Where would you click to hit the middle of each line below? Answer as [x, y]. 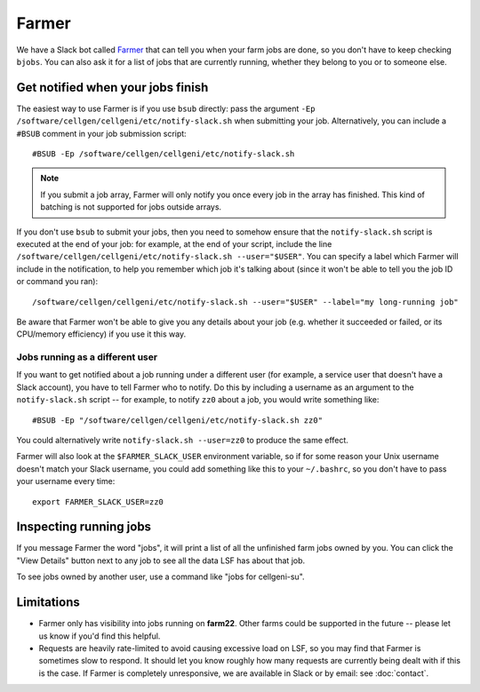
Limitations [48, 603]
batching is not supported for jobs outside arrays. [131, 207]
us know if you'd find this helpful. [100, 636]
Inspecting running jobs [84, 527]
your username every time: [66, 481]
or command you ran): [57, 282]
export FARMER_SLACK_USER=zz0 [98, 501]
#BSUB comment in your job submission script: [101, 133]
